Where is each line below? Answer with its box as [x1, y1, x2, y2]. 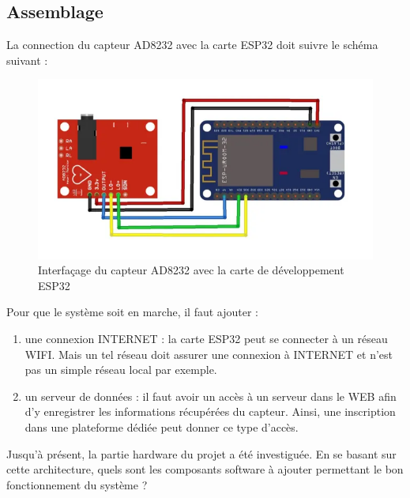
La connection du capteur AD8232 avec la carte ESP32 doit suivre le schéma [6, 36, 378, 53]
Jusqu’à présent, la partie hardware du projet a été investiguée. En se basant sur [6, 445, 397, 462]
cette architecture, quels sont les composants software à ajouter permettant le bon [6, 461, 404, 477]
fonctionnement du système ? [6, 476, 148, 492]
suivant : [6, 51, 48, 68]
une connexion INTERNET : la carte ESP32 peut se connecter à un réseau [24, 330, 388, 346]
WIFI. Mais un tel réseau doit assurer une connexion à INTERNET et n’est [24, 345, 393, 362]
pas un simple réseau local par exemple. [24, 361, 217, 378]
